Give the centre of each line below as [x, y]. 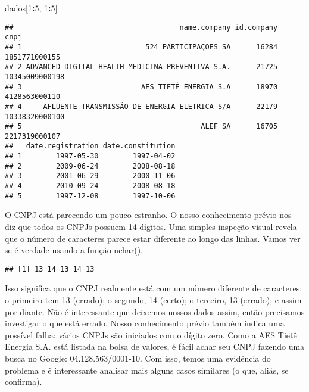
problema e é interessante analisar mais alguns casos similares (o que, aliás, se [147, 370]
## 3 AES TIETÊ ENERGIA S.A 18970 [141, 87]
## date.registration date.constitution [90, 146]
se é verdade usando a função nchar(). [74, 250]
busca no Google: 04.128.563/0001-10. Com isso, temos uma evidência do [138, 358]
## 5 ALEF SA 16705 [141, 127]
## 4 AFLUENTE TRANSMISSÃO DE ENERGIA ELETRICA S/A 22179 [141, 106]
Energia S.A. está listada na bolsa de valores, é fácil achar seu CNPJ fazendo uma [155, 346]
